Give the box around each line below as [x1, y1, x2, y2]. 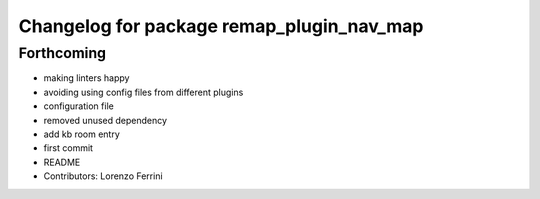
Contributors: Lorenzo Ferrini [43, 170, 164, 182]
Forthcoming [18, 44, 107, 62]
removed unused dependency [43, 114, 168, 126]
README [43, 156, 81, 168]
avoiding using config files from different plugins [43, 86, 244, 98]
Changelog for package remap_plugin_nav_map [18, 15, 424, 37]
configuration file [43, 100, 114, 112]
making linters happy [43, 72, 130, 84]
